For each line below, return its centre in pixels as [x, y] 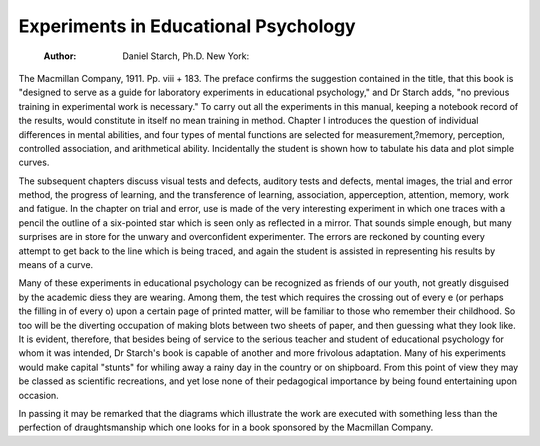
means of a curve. [56, 265]
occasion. [38, 395]
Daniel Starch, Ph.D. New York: [186, 56]
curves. [34, 162]
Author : [60, 56]
